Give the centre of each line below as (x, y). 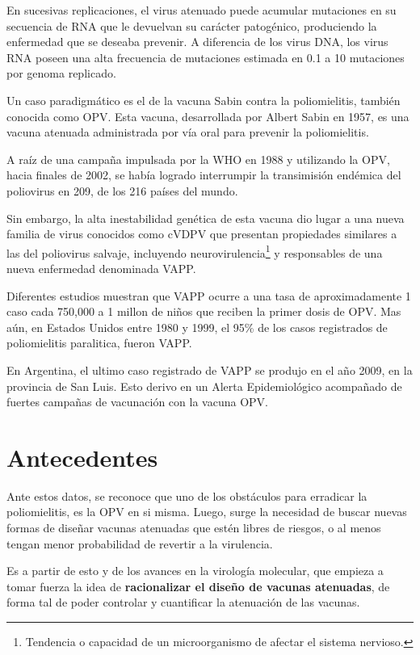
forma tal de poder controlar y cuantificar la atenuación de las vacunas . (183, 602)
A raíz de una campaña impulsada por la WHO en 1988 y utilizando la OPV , (198, 159)
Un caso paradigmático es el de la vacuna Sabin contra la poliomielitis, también (204, 100)
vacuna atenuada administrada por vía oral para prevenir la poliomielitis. (188, 132)
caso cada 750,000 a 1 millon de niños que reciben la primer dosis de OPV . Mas (204, 311)
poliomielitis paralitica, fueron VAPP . (99, 343)
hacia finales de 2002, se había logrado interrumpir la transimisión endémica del (204, 175)
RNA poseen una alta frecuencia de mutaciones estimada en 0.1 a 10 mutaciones (206, 57)
